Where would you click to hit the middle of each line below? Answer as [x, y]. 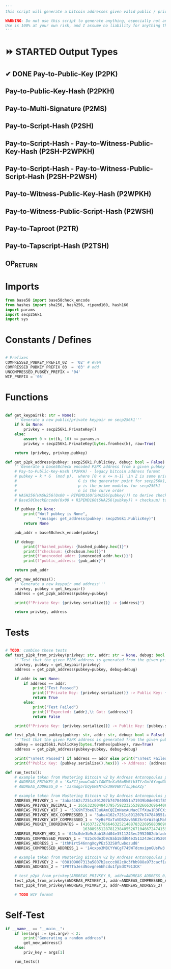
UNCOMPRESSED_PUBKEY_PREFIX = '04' [43, 372]
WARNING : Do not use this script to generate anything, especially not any [87, 21]
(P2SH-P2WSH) [72, 176]
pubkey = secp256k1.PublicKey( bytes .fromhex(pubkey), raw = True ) [84, 744]
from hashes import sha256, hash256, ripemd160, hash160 [67, 305]
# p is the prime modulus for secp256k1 [87, 486]
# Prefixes [17, 358]
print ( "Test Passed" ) [55, 688]
